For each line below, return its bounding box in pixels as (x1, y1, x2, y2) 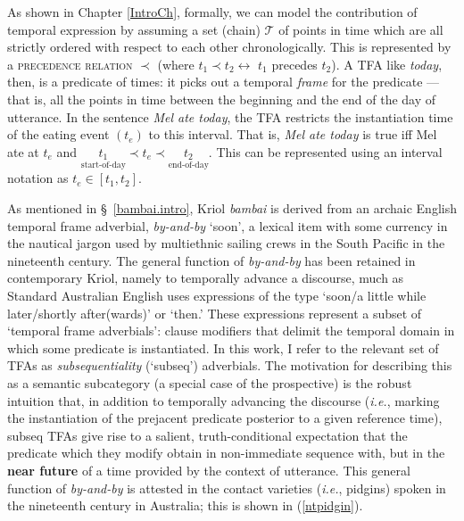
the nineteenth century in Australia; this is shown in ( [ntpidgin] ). (7, 496, 363, 515)
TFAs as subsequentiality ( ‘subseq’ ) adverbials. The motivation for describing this (7, 356, 452, 375)
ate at (7, 142, 39, 161)
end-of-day (168, 160, 209, 170)
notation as (7, 169, 69, 187)
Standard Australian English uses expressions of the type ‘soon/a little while (7, 285, 427, 304)
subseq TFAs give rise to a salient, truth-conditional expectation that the (7, 426, 408, 444)
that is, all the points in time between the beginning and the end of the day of (7, 89, 436, 108)
